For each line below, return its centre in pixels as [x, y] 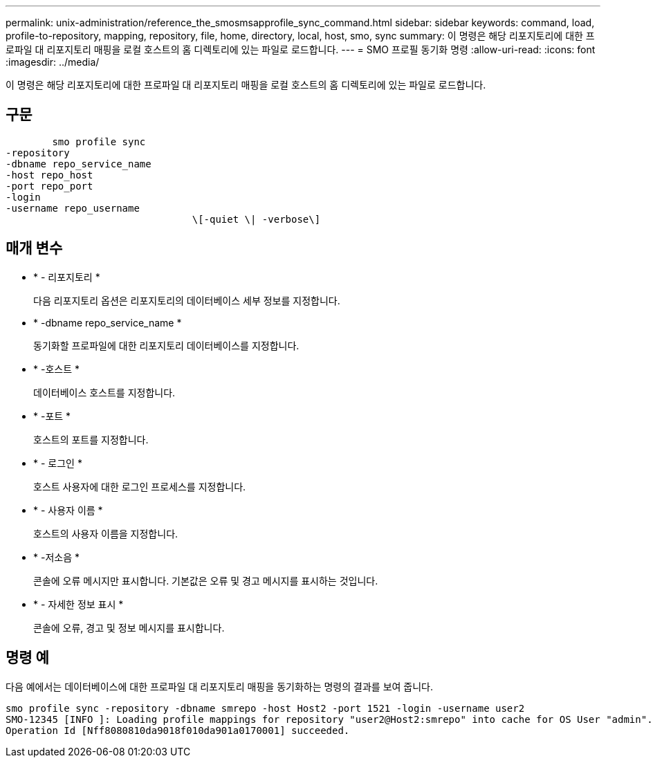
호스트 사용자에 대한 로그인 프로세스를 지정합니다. [140, 486]
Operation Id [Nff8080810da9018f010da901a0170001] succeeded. [178, 730]
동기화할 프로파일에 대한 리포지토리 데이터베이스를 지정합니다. [166, 345]
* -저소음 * [56, 557]
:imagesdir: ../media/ [53, 62]
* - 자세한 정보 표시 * [79, 604]
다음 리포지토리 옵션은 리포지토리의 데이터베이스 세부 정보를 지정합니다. [187, 300]
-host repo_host [49, 175]
